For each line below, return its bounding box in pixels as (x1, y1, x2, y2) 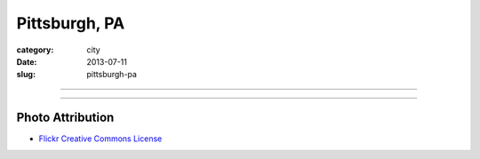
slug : (16, 69, 36, 80)
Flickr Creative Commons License (38, 133, 163, 144)
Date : (16, 56, 37, 67)
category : (16, 44, 54, 55)
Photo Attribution (16, 110, 115, 125)
